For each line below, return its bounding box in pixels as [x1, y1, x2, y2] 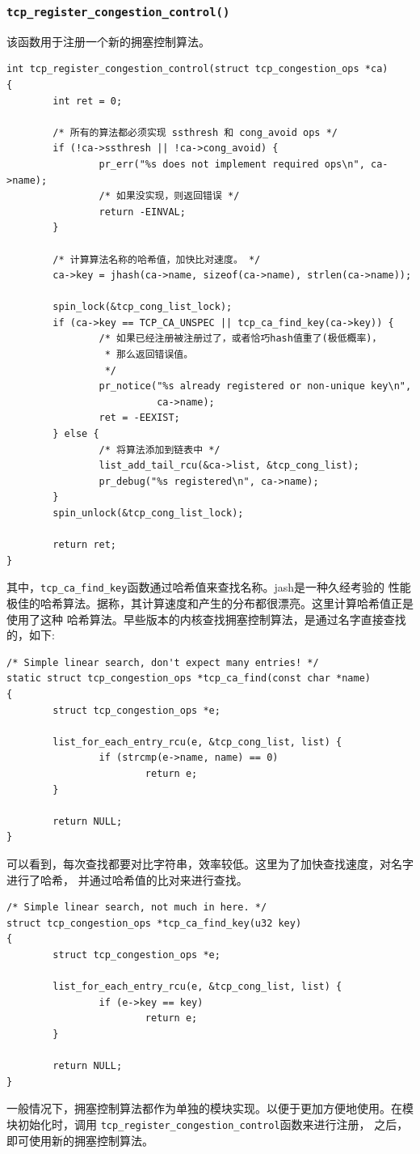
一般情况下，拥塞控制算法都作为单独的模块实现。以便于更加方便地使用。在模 [6, 1100, 414, 1117]
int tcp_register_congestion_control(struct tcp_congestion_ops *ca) [6, 63, 388, 75]
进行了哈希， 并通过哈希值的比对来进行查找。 [6, 871, 248, 888]
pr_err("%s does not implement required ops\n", [99, 158, 365, 170]
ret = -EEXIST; [99, 412, 180, 424]
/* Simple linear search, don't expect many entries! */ [6, 656, 319, 668]
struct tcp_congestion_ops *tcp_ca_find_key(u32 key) [6, 917, 302, 929]
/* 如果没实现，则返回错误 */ [99, 190, 240, 202]
